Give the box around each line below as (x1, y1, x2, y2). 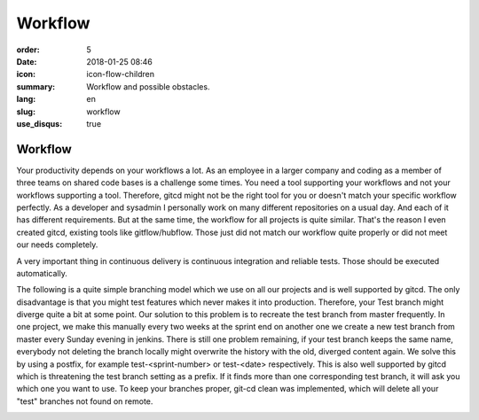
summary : (16, 81, 56, 92)
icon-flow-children (86, 69, 155, 80)
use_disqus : (16, 118, 63, 128)
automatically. (16, 268, 68, 278)
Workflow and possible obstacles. (86, 81, 210, 92)
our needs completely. (16, 239, 98, 250)
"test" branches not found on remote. (16, 395, 153, 407)
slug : (16, 106, 35, 117)
